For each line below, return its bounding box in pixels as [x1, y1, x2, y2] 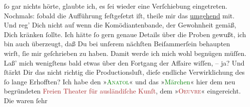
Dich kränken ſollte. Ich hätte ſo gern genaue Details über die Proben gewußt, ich [4, 29, 246, 39]
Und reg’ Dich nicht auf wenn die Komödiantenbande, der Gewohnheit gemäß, [4, 20, 236, 30]
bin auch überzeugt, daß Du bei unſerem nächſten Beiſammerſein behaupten [4, 39, 230, 49]
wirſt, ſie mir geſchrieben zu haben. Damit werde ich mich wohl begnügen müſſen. [4, 48, 247, 58]
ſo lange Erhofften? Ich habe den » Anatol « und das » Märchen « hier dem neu [4, 76, 235, 86]
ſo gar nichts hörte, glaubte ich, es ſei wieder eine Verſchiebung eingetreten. [4, 1, 228, 11]
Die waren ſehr [4, 95, 48, 105]
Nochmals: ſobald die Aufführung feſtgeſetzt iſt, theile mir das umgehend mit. [4, 10, 234, 20]
